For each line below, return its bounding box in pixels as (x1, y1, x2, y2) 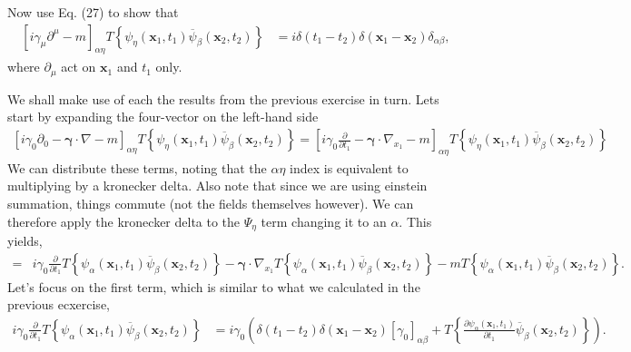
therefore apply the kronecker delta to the (7, 211, 241, 230)
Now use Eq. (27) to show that (7, 3, 179, 21)
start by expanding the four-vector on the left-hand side (7, 107, 319, 126)
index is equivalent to (290, 158, 409, 177)
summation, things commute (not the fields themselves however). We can (7, 194, 414, 213)
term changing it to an (261, 211, 387, 230)
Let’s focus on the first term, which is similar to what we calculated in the (7, 277, 420, 296)
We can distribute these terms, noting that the (7, 158, 267, 177)
